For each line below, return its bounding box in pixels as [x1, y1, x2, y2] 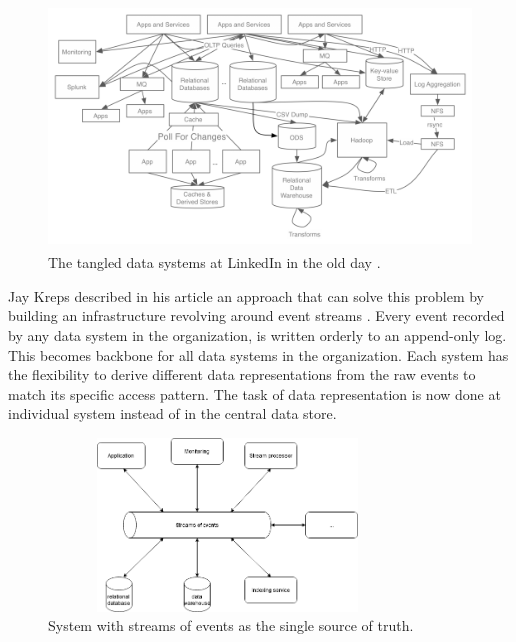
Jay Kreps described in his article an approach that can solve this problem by [8, 285, 484, 306]
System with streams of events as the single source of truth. [48, 615, 414, 636]
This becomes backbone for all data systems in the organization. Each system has [8, 344, 509, 365]
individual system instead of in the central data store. [8, 403, 337, 424]
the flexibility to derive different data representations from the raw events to [8, 364, 476, 385]
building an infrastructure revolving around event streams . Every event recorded [8, 305, 505, 326]
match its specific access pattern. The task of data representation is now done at [8, 383, 501, 404]
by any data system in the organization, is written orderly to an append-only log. [8, 325, 507, 346]
